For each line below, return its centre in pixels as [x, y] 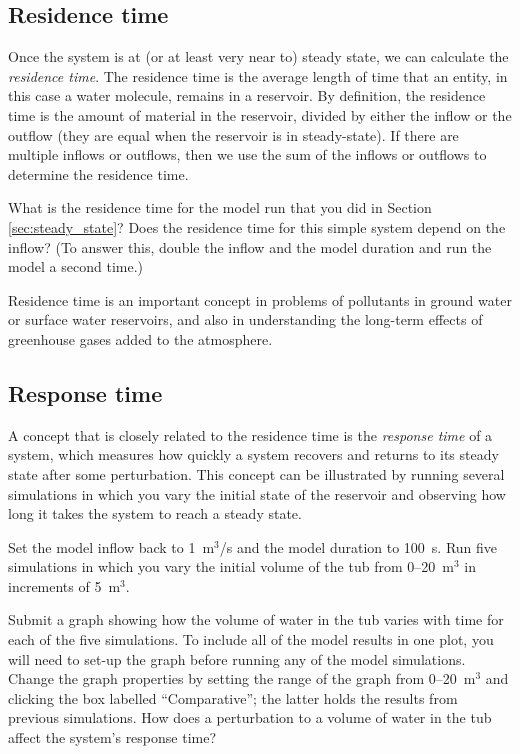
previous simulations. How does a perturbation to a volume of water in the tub [250, 717]
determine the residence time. [98, 173]
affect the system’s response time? [112, 737]
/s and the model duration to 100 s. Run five [358, 546]
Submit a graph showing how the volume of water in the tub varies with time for [256, 619]
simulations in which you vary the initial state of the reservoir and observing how [257, 493]
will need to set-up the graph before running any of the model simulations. [237, 658]
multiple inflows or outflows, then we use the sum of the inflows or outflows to [247, 154]
